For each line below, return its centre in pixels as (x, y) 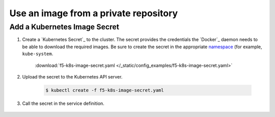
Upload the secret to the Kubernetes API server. (72, 76)
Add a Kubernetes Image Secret (64, 27)
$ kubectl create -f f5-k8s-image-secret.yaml (105, 90)
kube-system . (38, 54)
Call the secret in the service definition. (63, 103)
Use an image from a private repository (94, 13)
